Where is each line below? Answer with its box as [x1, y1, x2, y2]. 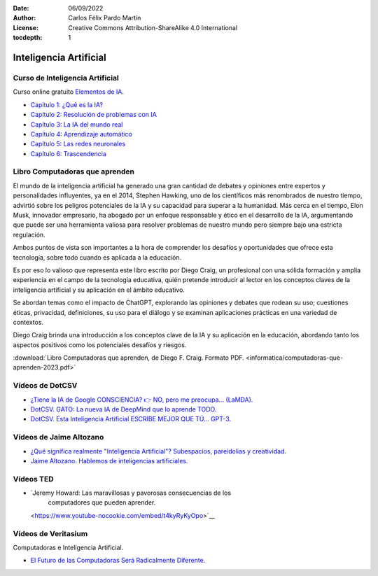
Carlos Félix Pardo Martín [68, 14, 141, 22]
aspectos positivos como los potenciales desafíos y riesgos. [13, 340, 187, 349]
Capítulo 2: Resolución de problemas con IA [30, 111, 157, 119]
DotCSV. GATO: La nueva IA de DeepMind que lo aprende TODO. [30, 405, 217, 413]
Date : [13, 4, 29, 12]
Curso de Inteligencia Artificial [13, 73, 119, 83]
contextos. [13, 318, 44, 326]
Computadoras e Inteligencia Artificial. [13, 543, 124, 552]
